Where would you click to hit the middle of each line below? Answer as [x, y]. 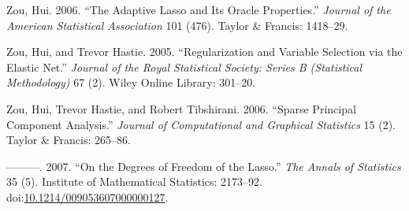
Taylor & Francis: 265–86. [69, 140]
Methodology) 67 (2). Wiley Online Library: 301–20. [131, 82]
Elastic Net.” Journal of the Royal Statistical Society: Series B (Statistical [184, 67]
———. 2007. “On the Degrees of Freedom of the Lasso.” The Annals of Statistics [204, 166]
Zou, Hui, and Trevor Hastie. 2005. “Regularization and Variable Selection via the [204, 52]
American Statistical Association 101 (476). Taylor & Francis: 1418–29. [177, 25]
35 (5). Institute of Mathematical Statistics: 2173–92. [134, 181]
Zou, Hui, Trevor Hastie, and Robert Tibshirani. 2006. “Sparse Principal [181, 108]
